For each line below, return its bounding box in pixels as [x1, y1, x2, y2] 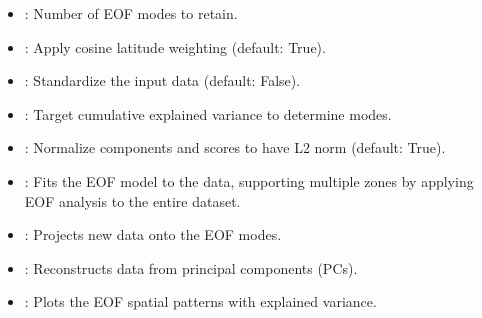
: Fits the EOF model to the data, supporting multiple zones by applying [24, 170, 474, 191]
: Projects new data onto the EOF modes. [24, 224, 282, 245]
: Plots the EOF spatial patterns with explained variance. [24, 291, 377, 312]
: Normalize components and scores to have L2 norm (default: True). [24, 137, 446, 158]
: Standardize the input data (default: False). [24, 70, 301, 91]
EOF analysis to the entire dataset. [24, 190, 241, 211]
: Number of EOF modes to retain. [24, 3, 238, 23]
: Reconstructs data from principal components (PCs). [24, 257, 358, 278]
